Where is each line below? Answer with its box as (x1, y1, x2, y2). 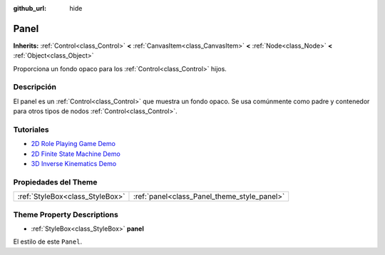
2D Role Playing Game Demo (31, 140, 115, 148)
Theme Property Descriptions (13, 209, 119, 219)
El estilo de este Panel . (13, 237, 82, 246)
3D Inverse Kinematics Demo (31, 160, 117, 168)
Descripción (13, 82, 57, 92)
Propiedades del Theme (13, 177, 98, 187)
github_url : (13, 4, 46, 12)
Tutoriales (13, 125, 49, 135)
